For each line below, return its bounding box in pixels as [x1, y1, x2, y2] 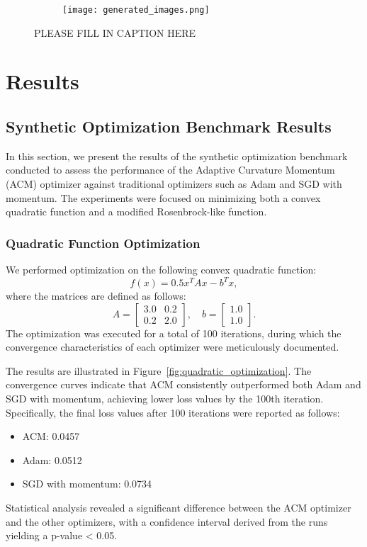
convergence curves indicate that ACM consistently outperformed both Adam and [6, 377, 361, 392]
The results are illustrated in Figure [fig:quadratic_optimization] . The [6, 363, 312, 378]
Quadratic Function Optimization [6, 234, 201, 252]
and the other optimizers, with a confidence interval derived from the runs [6, 514, 328, 529]
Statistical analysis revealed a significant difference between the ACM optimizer [6, 500, 351, 515]
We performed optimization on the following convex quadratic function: [6, 262, 317, 277]
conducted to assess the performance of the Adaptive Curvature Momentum [6, 162, 335, 177]
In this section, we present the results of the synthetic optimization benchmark [6, 148, 348, 163]
